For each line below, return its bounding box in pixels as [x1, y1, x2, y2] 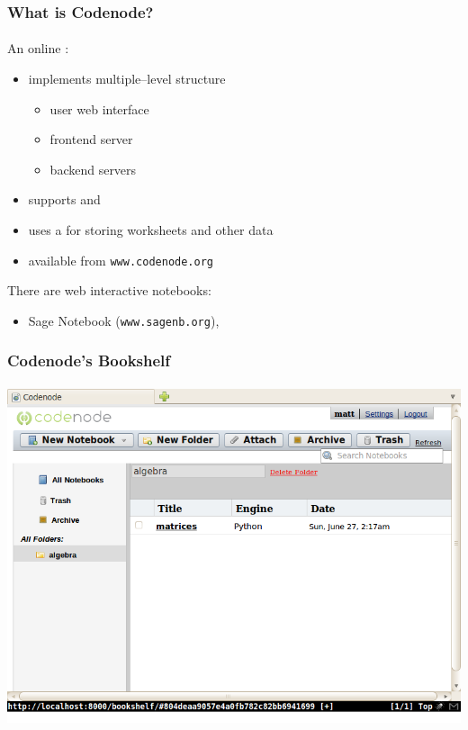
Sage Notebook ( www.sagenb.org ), [28, 311, 220, 329]
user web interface [49, 99, 149, 118]
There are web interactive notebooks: [7, 281, 211, 300]
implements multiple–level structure [28, 69, 226, 88]
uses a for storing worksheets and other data [28, 221, 274, 239]
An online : [7, 39, 69, 58]
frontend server [49, 130, 133, 149]
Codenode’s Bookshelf [7, 349, 171, 372]
